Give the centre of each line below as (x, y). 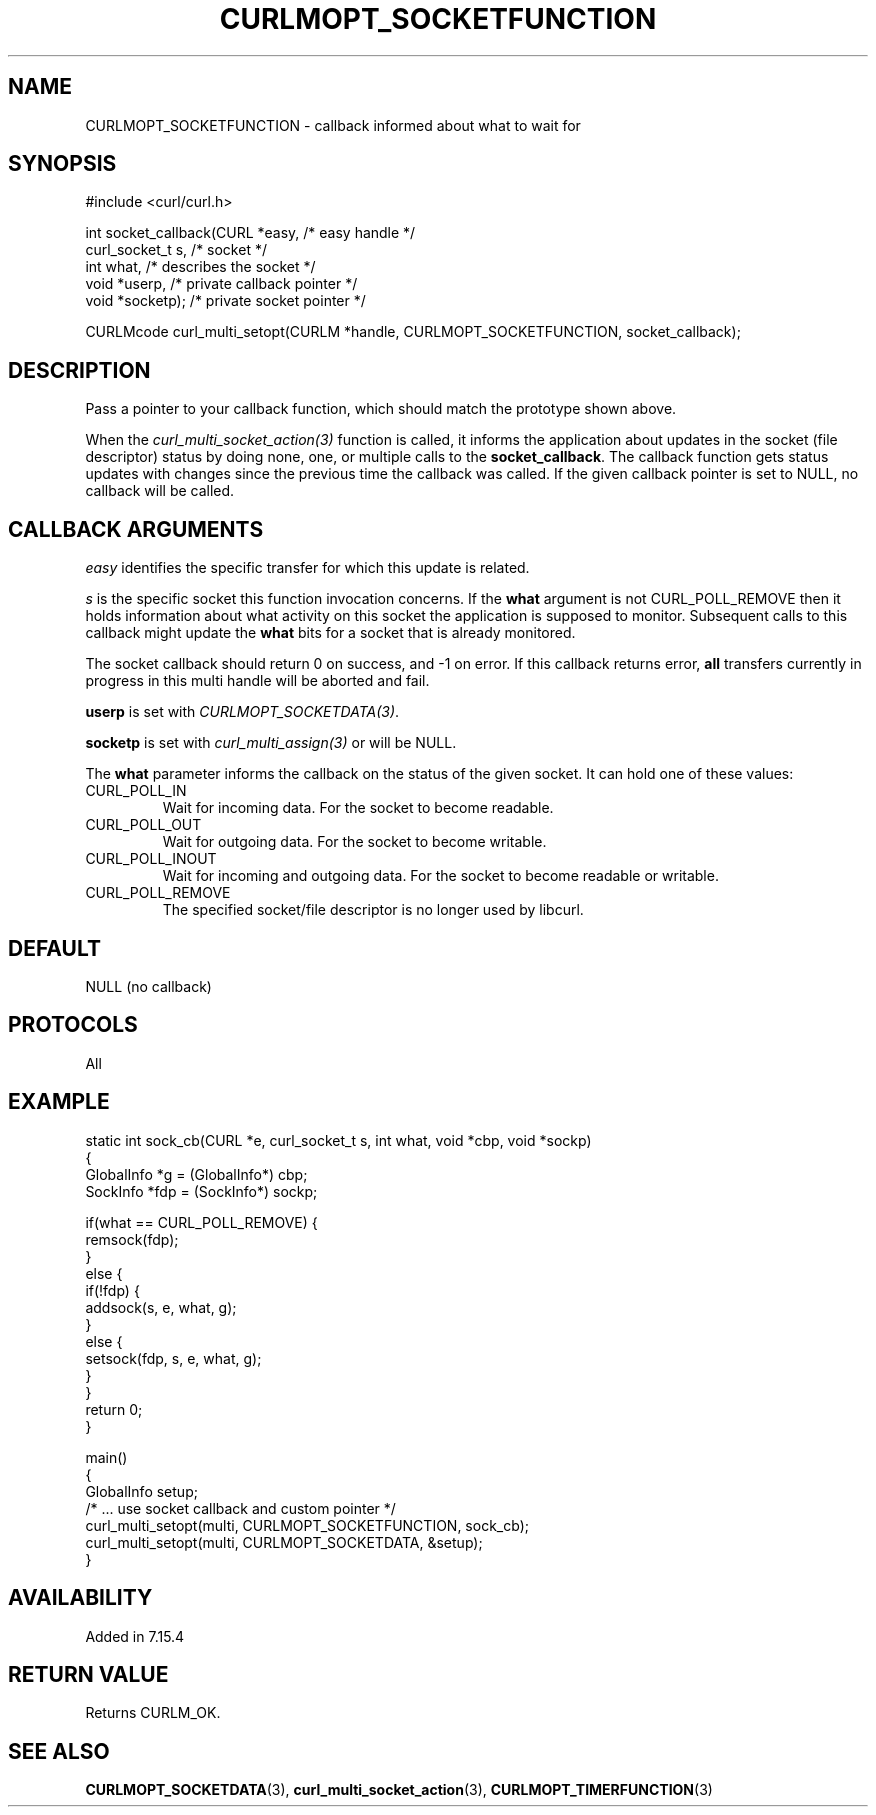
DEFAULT (54, 948)
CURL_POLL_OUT (143, 825)
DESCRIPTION (79, 370)
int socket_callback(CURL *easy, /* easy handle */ (250, 233)
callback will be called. (160, 491)
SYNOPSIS (62, 164)
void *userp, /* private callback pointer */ (221, 284)
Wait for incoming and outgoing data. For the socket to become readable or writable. (440, 876)
